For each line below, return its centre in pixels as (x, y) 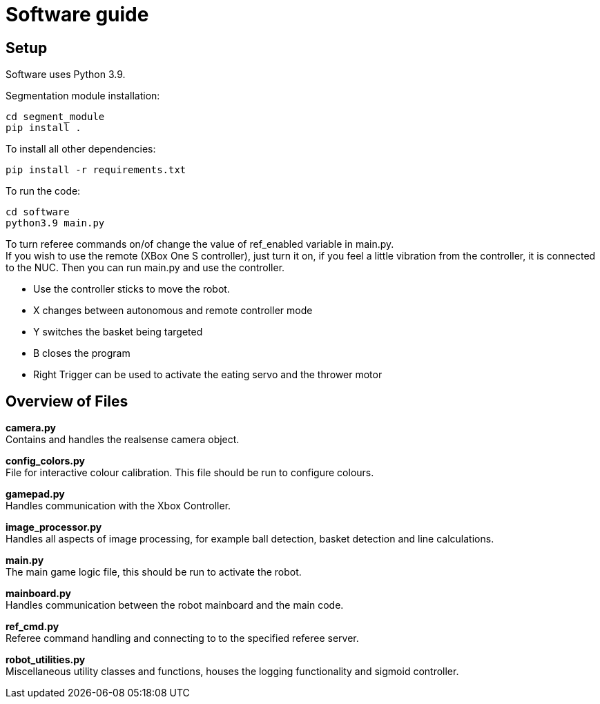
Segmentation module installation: (83, 96)
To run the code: (43, 191)
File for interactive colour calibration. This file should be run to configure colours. (190, 473)
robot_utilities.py (46, 660)
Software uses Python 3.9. (66, 75)
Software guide (77, 14)
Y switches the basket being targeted (118, 332)
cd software (38, 212)
